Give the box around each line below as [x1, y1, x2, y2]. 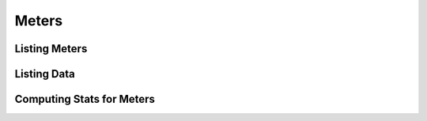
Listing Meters [14, 42, 88, 55]
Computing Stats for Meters [14, 93, 156, 106]
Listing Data [14, 67, 75, 81]
